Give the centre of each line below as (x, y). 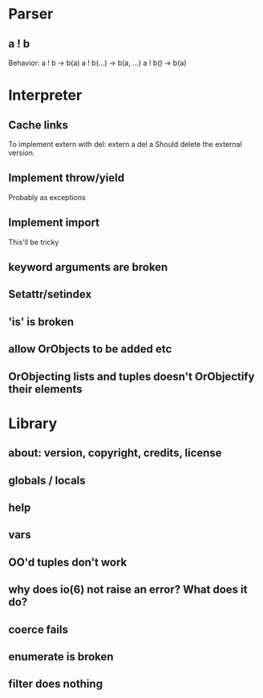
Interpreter (45, 95)
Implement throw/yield (67, 178)
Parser (31, 14)
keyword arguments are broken (88, 267)
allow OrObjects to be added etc (90, 349)
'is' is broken (41, 322)
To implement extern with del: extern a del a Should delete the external (125, 144)
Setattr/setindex (50, 294)
